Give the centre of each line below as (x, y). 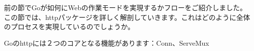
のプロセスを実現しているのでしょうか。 (69, 26)
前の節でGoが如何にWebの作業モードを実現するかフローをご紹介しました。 (126, 7)
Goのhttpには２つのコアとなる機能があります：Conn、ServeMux (107, 42)
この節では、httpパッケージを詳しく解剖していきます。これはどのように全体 (127, 17)
